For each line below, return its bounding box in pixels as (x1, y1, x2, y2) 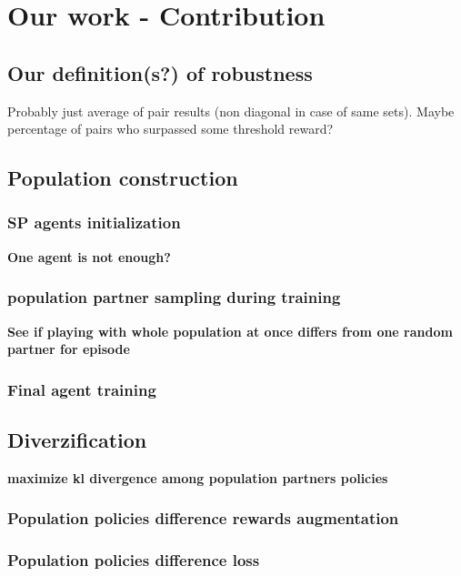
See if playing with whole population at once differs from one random (7, 321, 453, 340)
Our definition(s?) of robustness (7, 58, 313, 86)
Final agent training (7, 378, 156, 400)
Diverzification (7, 426, 147, 453)
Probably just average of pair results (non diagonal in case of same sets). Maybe (7, 101, 455, 120)
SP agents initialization (7, 211, 181, 234)
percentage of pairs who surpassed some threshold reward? (7, 119, 334, 138)
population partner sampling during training (7, 286, 341, 308)
